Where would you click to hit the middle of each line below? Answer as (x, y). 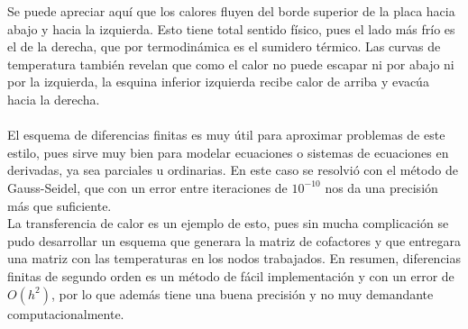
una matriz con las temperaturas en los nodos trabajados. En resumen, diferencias (234, 258)
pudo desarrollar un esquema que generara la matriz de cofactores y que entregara (234, 240)
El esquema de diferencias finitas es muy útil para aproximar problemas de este (226, 135)
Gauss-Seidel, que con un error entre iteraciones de (147, 187)
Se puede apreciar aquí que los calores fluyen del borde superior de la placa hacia (231, 11)
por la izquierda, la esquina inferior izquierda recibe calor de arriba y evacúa (218, 82)
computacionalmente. (66, 313)
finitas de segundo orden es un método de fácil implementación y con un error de (231, 275)
